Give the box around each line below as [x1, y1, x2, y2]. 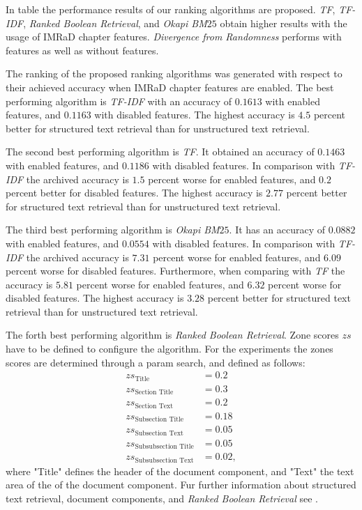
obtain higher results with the [220, 15, 347, 30]
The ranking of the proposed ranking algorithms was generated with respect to [6, 66, 342, 81]
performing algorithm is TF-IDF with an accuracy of [6, 93, 232, 108]
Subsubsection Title [135, 443, 194, 451]
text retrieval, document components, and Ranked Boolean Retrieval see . [6, 490, 318, 505]
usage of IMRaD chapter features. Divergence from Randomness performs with [6, 29, 342, 44]
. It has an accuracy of [229, 222, 325, 237]
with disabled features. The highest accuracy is [94, 107, 295, 122]
